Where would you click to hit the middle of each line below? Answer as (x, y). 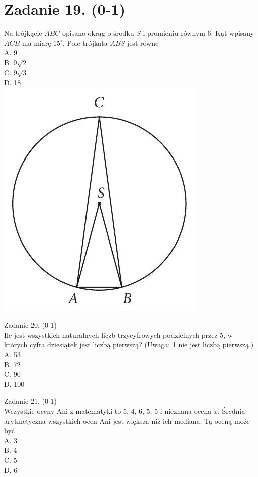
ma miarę (36, 43)
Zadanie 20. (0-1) (30, 325)
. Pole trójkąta (85, 43)
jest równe (143, 43)
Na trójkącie (23, 33)
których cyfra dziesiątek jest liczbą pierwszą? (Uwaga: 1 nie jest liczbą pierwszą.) (129, 344)
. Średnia (232, 411)
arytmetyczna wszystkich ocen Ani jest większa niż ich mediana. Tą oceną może (127, 420)
